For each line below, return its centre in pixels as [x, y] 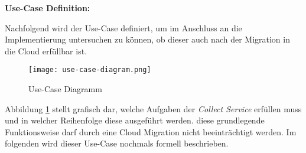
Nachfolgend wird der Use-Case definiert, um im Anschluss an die [123, 27]
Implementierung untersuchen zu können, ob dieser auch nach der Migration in [147, 39]
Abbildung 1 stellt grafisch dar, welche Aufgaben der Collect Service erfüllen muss [153, 108]
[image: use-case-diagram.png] [90, 70]
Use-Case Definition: [48, 8]
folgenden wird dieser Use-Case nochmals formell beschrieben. [117, 143]
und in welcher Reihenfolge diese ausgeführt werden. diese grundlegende [135, 120]
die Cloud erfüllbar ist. [46, 51]
